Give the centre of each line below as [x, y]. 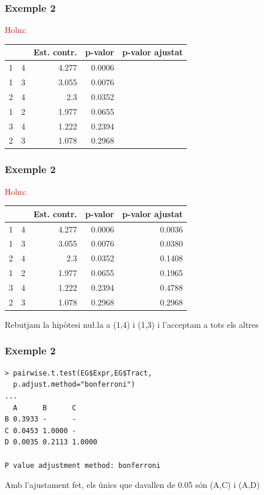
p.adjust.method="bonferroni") [74, 385]
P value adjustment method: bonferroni [83, 465]
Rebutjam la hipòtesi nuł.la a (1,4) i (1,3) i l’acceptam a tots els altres [132, 324]
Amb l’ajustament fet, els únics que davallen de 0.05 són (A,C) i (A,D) [132, 485]
